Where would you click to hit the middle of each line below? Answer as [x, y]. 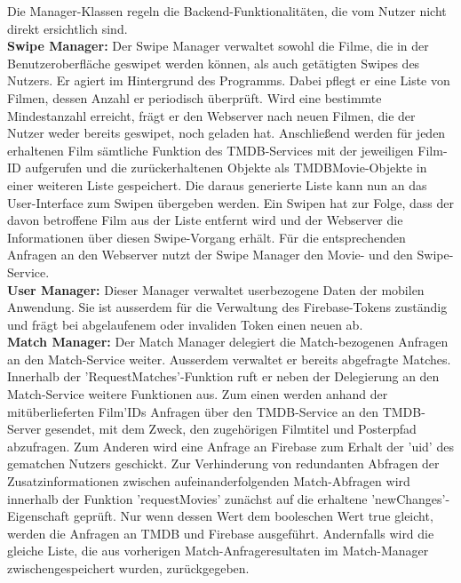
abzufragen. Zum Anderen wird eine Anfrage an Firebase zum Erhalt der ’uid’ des [230, 446]
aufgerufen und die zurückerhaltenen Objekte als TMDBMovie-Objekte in [226, 168]
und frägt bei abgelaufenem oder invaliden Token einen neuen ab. [185, 324]
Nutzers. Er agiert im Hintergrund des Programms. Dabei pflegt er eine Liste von [229, 80]
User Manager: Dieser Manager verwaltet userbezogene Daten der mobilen [216, 289]
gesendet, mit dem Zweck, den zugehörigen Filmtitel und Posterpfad [230, 429]
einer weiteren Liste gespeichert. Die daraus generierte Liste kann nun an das [217, 184]
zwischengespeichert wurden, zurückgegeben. [128, 568]
